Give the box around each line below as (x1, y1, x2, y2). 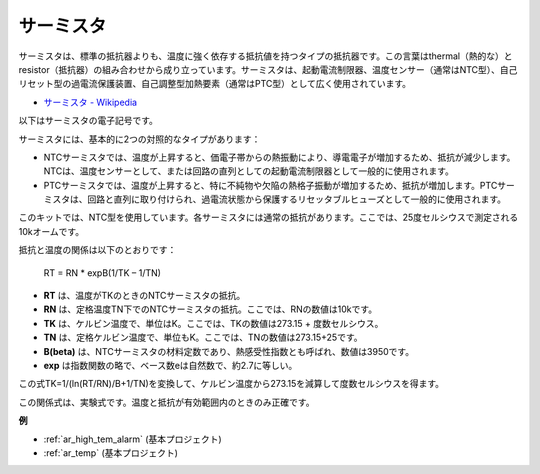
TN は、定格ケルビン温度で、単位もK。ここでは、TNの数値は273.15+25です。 (43, 331, 364, 344)
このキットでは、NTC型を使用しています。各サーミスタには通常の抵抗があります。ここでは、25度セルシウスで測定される (18, 211, 519, 224)
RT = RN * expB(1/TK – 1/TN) (43, 266, 162, 279)
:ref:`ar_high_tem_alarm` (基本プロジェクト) (43, 433, 222, 445)
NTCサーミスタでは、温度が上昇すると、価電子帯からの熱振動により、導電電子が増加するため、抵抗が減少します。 (43, 151, 516, 163)
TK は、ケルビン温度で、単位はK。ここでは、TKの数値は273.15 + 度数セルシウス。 (43, 317, 384, 329)
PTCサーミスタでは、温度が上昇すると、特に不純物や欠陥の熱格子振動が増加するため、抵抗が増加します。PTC (43, 179, 498, 191)
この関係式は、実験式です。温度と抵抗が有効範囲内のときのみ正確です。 (18, 396, 315, 408)
